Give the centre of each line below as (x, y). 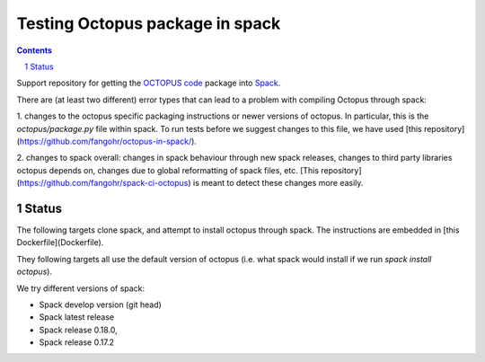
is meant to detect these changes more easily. (278, 183)
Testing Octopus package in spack (149, 23)
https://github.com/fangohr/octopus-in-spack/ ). (108, 141)
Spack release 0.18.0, (78, 330)
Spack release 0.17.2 (77, 342)
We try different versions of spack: (81, 288)
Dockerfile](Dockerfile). (60, 243)
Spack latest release (77, 317)
